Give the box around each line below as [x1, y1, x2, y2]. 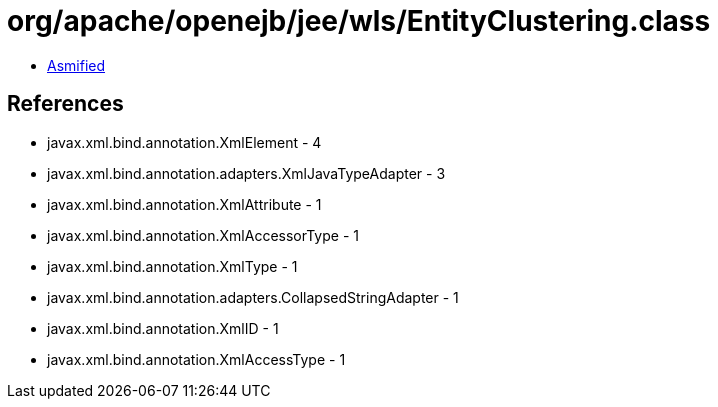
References [7, 91, 124, 117]
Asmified [47, 56, 106, 74]
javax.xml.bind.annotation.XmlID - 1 [47, 319, 279, 337]
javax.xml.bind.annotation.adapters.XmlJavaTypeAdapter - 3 [47, 164, 446, 182]
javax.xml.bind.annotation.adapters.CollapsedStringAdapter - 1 [47, 288, 459, 306]
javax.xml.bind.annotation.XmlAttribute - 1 [47, 195, 322, 213]
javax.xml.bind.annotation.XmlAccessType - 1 [47, 350, 346, 368]
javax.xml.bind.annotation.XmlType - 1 [47, 257, 298, 275]
